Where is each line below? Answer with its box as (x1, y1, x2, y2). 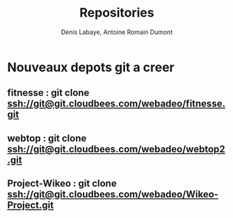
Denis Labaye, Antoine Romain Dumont (61, 28, 173, 36)
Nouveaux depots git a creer (7, 59, 175, 75)
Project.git (7, 199, 54, 211)
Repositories (79, 5, 154, 21)
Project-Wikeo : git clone (7, 178, 117, 190)
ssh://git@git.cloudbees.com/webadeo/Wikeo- (7, 189, 219, 201)
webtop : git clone (7, 132, 87, 144)
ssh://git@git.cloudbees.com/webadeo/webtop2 (7, 143, 226, 155)
